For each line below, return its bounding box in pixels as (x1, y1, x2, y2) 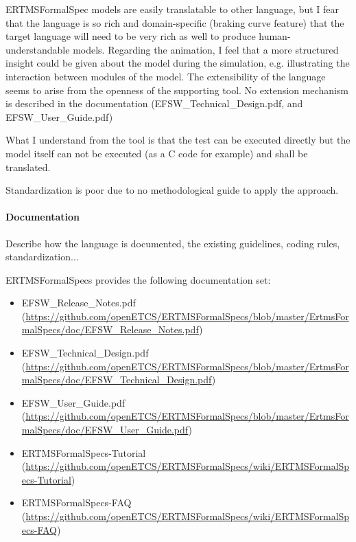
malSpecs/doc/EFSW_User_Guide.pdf (21, 422, 189, 437)
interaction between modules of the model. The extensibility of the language (5, 69, 326, 83)
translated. (5, 159, 51, 174)
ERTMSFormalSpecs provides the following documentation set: (5, 272, 271, 286)
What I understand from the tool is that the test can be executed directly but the (5, 133, 351, 147)
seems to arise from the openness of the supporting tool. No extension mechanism (5, 82, 349, 97)
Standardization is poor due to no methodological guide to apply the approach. (5, 183, 339, 197)
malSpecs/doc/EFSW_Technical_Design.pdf (21, 372, 212, 387)
